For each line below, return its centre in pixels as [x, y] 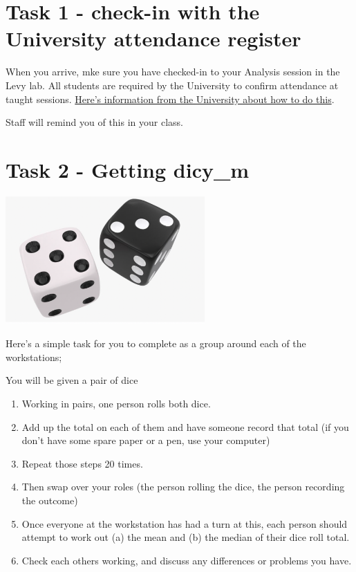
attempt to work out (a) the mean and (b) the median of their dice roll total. [186, 537]
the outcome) [50, 500]
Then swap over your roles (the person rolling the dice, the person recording [183, 487]
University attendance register [153, 38]
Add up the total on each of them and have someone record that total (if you [185, 426]
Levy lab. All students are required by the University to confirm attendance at [172, 85]
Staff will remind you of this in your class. [94, 122]
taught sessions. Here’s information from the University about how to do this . [170, 99]
